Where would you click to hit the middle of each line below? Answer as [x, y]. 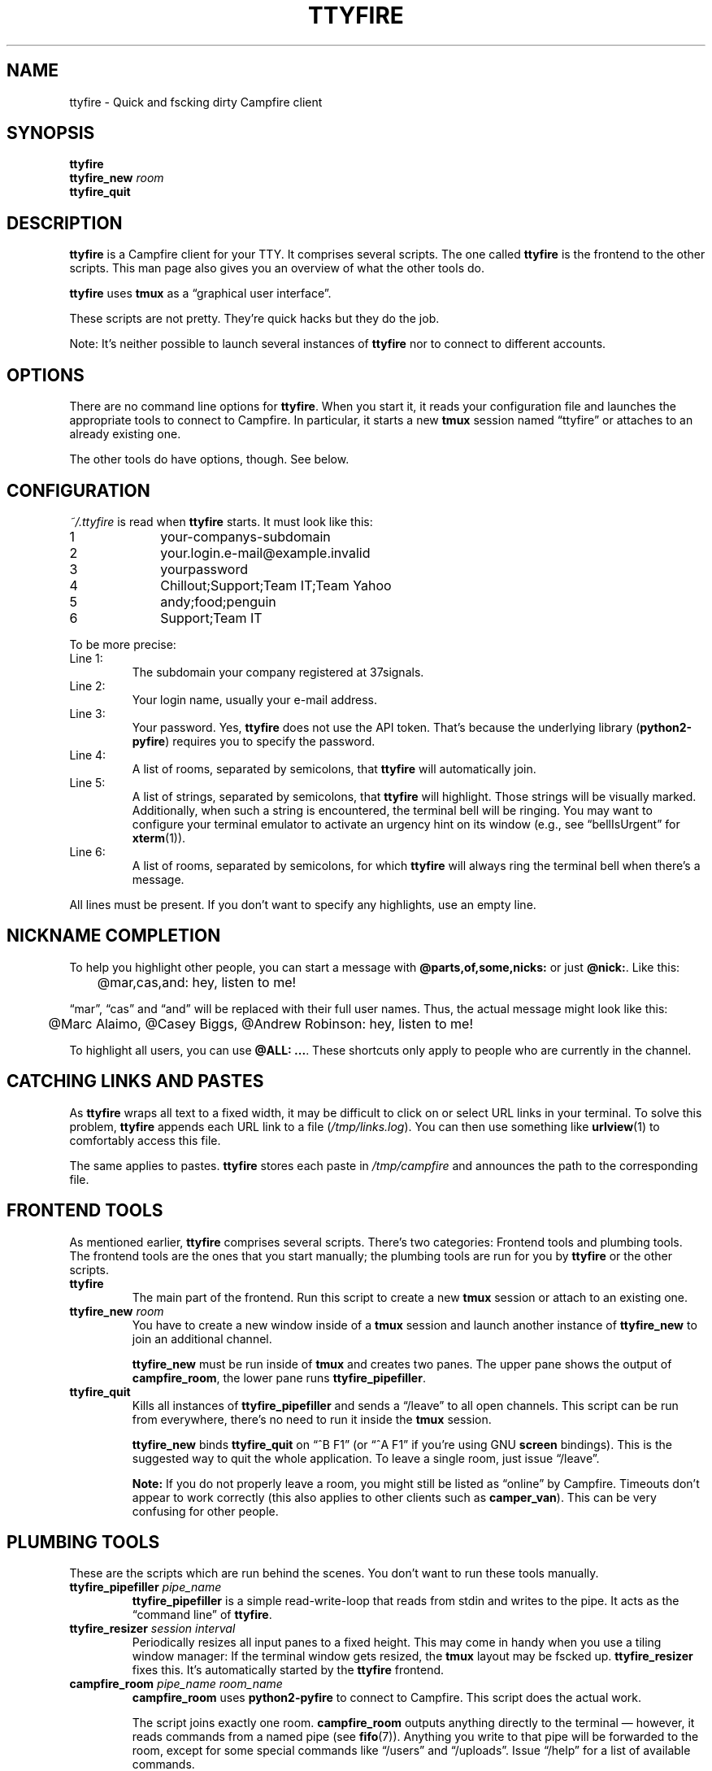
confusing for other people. [205, 1511]
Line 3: [87, 713]
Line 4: [88, 755]
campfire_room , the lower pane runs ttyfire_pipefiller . [279, 1377]
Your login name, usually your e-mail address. [255, 699]
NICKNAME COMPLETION [114, 936]
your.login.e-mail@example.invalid [265, 553]
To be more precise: [123, 644]
